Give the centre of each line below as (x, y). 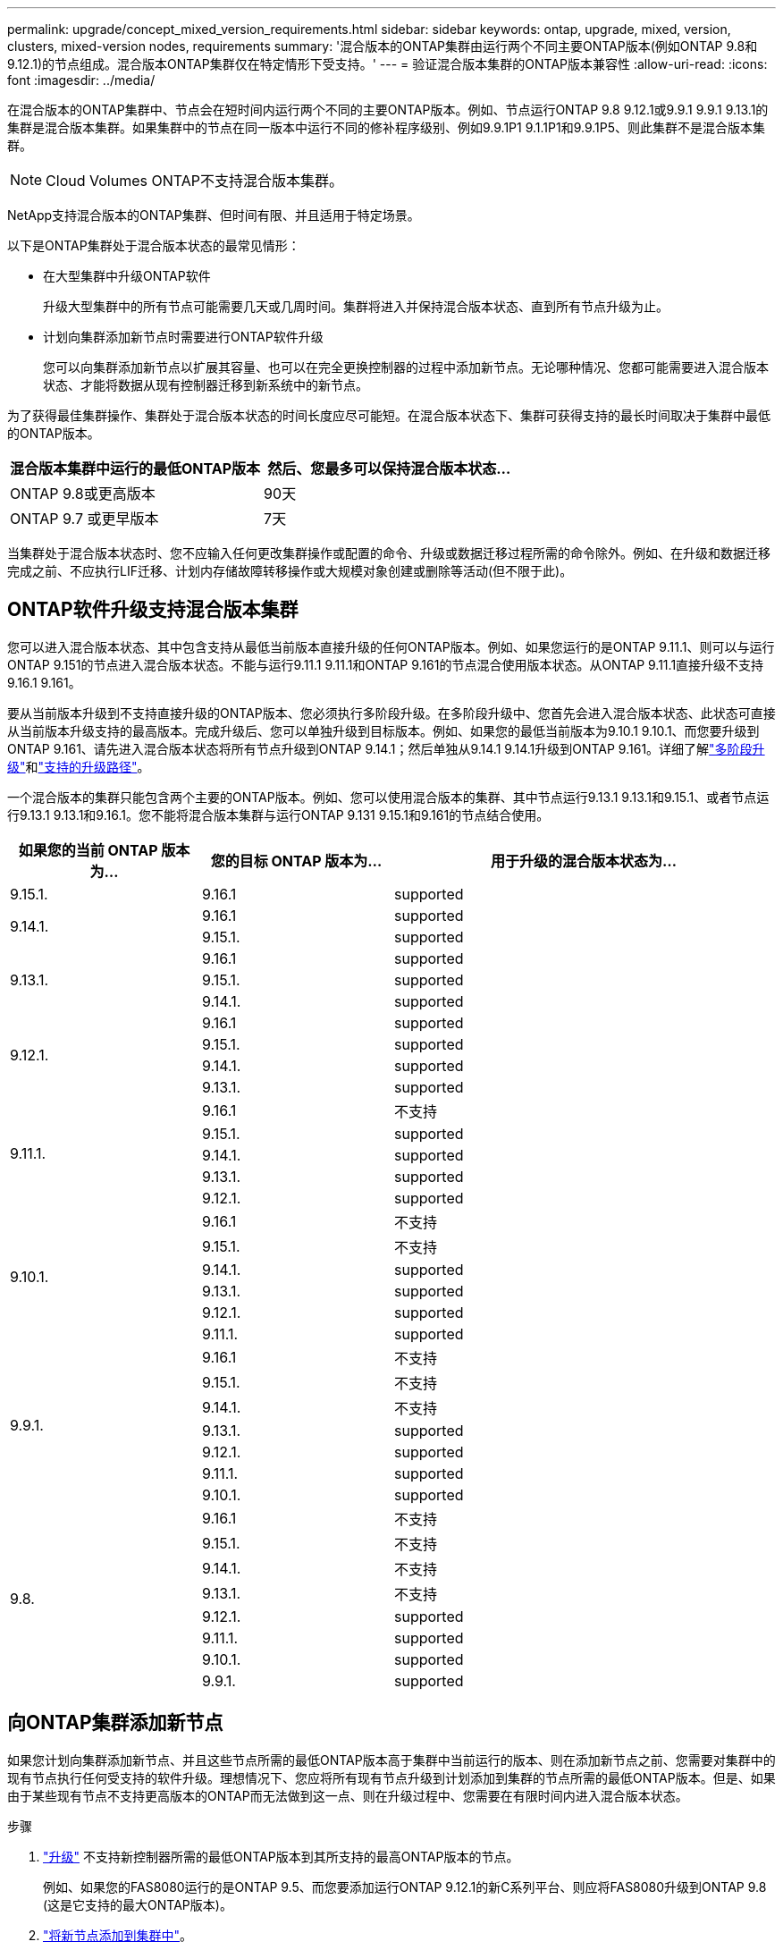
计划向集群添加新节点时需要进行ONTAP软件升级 (183, 337)
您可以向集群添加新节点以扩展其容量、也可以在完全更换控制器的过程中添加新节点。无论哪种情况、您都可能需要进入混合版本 (406, 367)
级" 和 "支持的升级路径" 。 (79, 766)
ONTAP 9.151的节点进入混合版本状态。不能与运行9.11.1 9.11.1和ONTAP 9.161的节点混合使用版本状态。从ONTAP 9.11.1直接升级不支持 (386, 664)
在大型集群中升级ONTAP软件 (127, 276)
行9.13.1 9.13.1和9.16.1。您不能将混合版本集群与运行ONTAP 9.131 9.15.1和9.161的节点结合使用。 (278, 815)
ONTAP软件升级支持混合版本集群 (153, 610)
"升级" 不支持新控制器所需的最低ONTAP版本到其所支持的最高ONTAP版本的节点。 (281, 1856)
